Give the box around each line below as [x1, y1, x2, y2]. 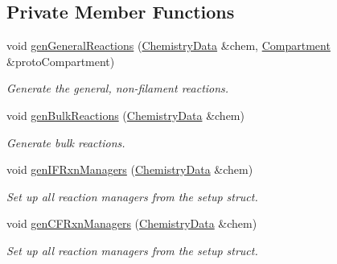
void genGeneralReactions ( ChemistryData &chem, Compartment [6, 37, 331, 54]
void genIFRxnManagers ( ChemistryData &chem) [6, 161, 253, 178]
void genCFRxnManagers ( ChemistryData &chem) [6, 215, 257, 232]
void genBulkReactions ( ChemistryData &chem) [6, 106, 245, 123]
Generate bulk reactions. [6, 134, 125, 151]
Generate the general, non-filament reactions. [6, 80, 229, 97]
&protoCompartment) [6, 52, 115, 69]
